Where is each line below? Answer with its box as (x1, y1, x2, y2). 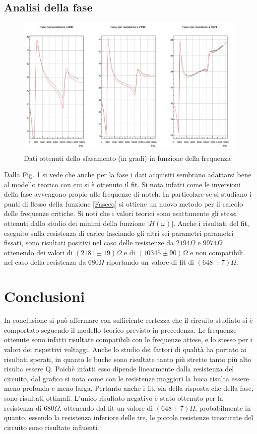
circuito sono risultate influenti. (4, 422, 99, 432)
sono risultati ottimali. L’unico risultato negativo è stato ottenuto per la (4, 392, 223, 403)
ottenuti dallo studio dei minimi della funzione (4, 218, 145, 228)
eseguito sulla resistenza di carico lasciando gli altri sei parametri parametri (4, 227, 234, 238)
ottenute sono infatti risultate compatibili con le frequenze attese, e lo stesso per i (4, 334, 253, 345)
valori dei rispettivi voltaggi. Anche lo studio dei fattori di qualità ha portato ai (4, 344, 247, 354)
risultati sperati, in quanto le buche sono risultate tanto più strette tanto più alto (4, 354, 252, 364)
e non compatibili (190, 247, 243, 257)
